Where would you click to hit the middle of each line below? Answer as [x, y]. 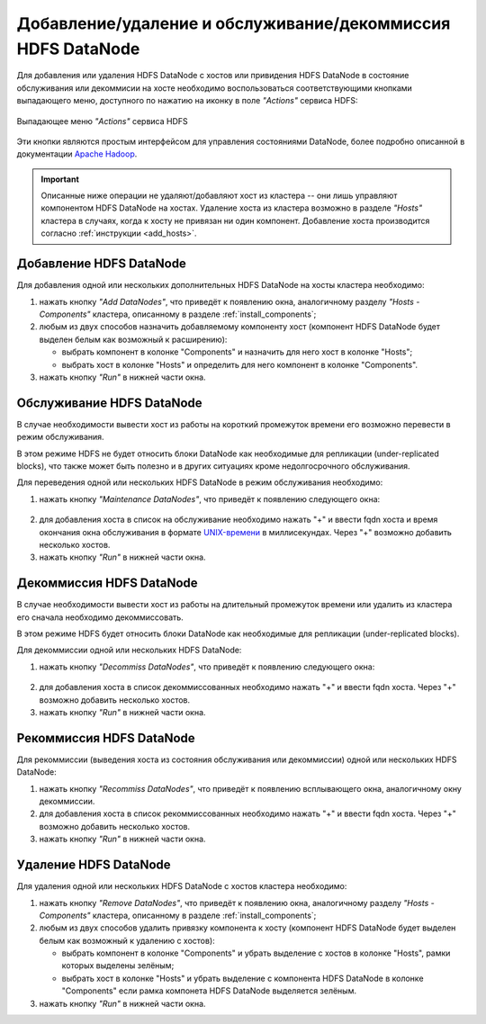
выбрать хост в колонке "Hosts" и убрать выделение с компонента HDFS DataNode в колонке [243, 978]
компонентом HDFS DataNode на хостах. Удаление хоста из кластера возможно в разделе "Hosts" [232, 208]
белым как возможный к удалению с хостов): [127, 940]
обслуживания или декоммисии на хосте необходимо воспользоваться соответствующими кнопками [215, 88]
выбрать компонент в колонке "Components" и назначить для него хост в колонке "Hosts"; [237, 352]
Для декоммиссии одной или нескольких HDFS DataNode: [129, 650]
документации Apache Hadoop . [77, 154]
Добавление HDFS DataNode [101, 264]
